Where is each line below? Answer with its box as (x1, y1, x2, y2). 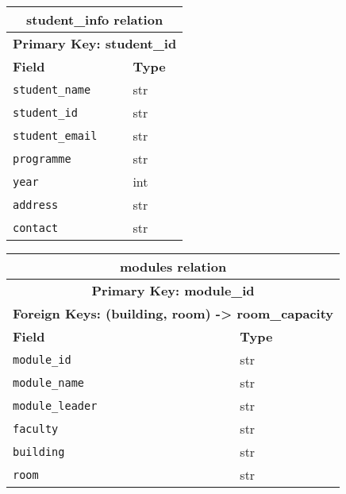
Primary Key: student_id (13, 34, 177, 52)
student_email (13, 129, 98, 142)
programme (13, 152, 71, 165)
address (13, 198, 59, 211)
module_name (13, 376, 85, 389)
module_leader (13, 399, 98, 412)
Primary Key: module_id (91, 281, 255, 299)
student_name (13, 83, 91, 96)
